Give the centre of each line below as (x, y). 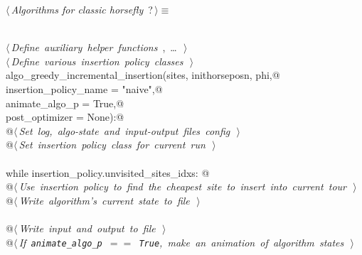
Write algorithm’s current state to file (104, 200)
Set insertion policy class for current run (112, 145)
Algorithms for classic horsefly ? (82, 9)
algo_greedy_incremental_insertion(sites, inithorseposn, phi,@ (143, 75)
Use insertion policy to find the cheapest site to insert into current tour (182, 186)
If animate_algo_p (60, 242)
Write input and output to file (87, 228)
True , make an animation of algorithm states (241, 242)
